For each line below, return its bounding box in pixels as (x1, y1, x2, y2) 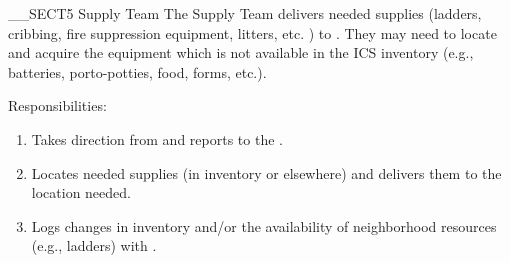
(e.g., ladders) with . (31, 235, 157, 256)
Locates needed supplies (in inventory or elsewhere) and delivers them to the (31, 162, 502, 183)
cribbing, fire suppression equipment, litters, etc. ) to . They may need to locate (8, 22, 497, 43)
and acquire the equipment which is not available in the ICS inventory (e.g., (8, 42, 474, 63)
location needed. (31, 182, 131, 203)
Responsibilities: (8, 95, 107, 116)
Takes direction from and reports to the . (31, 128, 283, 149)
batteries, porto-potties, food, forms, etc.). (8, 61, 267, 82)
